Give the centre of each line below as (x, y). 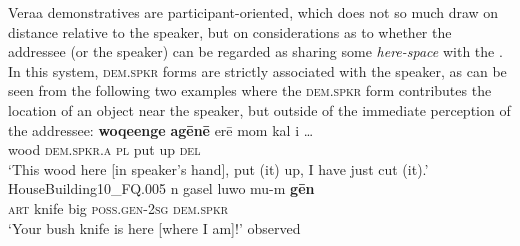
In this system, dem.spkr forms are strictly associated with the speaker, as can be (257, 70)
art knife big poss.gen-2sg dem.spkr (118, 207)
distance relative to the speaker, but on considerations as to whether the (230, 31)
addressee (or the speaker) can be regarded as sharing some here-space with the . (255, 51)
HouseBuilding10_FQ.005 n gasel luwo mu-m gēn (161, 188)
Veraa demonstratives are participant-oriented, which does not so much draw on (253, 12)
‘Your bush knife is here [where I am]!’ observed (154, 227)
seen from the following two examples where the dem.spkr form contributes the (250, 90)
